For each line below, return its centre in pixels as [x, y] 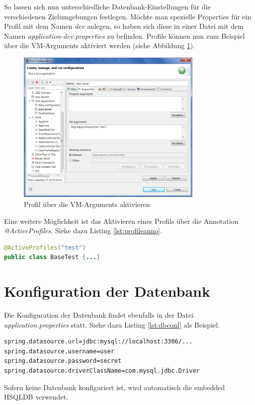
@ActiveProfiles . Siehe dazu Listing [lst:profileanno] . [83, 231]
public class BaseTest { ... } [52, 257]
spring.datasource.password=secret [63, 361]
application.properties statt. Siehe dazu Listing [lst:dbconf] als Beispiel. [112, 324]
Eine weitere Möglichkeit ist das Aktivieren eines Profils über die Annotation [121, 221]
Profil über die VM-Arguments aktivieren [87, 204]
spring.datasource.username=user [59, 351]
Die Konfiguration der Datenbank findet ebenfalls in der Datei [99, 315]
